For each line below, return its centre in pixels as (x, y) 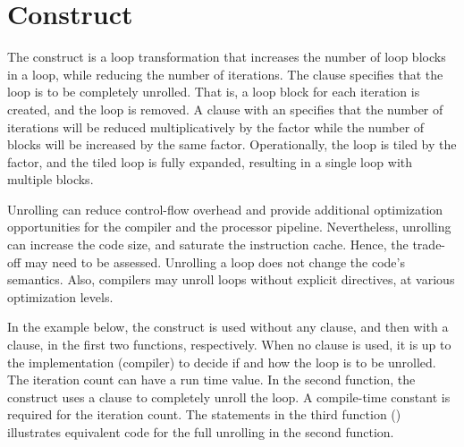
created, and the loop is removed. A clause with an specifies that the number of (225, 109)
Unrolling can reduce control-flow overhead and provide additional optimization (225, 209)
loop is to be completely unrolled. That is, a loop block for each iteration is (214, 92)
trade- (429, 245)
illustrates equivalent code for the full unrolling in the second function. (201, 432)
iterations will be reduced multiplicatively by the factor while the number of (216, 127)
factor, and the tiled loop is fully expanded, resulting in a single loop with (210, 161)
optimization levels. (60, 296)
